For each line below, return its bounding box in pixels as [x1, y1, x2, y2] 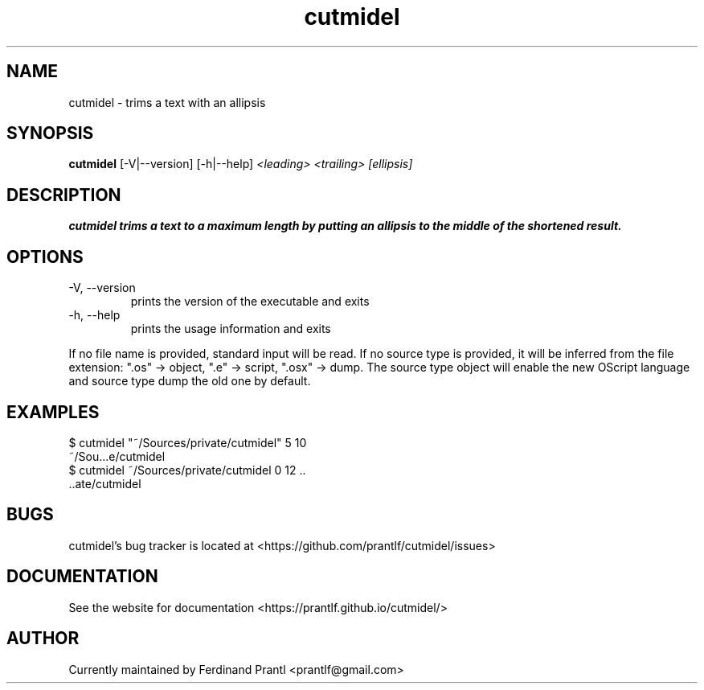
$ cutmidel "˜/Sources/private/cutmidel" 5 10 [68, 435, 307, 450]
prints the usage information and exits [130, 322, 331, 336]
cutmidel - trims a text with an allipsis [68, 95, 266, 109]
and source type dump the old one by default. [68, 374, 311, 388]
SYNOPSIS [6, 123, 94, 144]
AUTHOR [6, 628, 80, 649]
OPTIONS [6, 246, 84, 267]
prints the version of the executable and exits [130, 294, 370, 309]
